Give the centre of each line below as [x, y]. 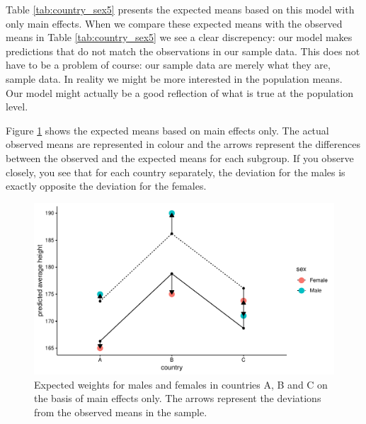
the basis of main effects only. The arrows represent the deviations [178, 398]
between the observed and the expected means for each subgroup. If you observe [180, 157]
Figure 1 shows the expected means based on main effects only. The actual [167, 130]
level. [17, 107]
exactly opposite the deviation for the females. [106, 186]
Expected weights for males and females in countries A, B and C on [181, 384]
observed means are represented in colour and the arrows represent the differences [183, 144]
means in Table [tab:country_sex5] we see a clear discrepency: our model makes [179, 37]
